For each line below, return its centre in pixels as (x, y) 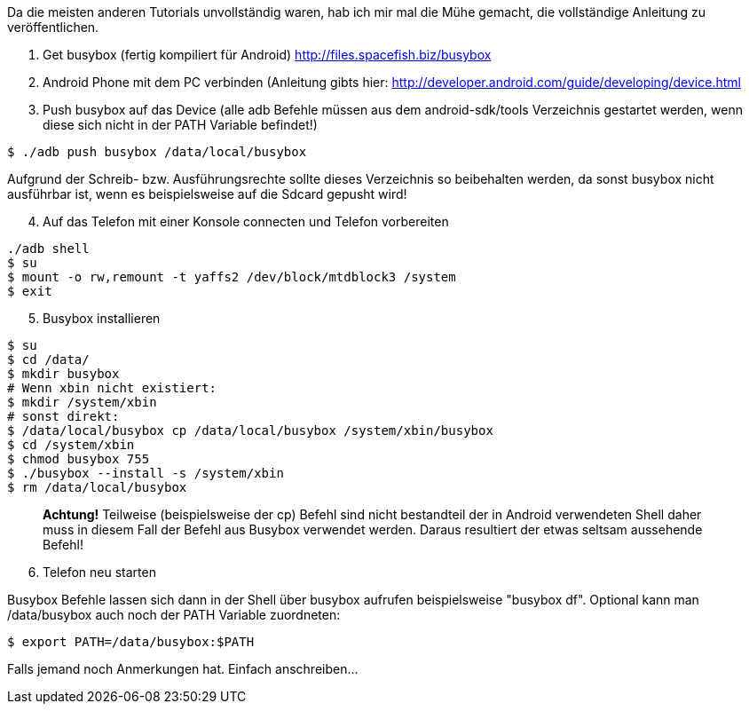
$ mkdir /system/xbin (82, 402)
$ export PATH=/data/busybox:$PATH (131, 642)
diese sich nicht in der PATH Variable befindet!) (180, 125)
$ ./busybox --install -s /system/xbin (146, 473)
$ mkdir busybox (63, 374)
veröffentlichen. (53, 27)
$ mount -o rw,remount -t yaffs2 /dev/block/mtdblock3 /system (232, 277)
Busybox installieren (102, 318)
